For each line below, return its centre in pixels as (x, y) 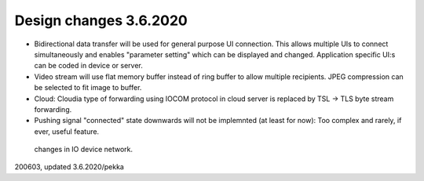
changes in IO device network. (84, 150)
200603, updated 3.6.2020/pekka (69, 167)
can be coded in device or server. (88, 66)
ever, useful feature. (67, 131)
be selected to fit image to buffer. (88, 88)
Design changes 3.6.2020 (101, 20)
